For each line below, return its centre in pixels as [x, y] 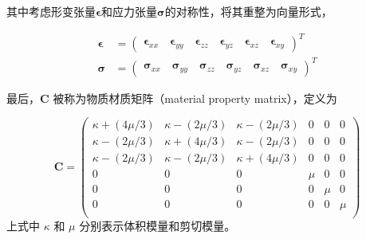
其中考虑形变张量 [51, 11]
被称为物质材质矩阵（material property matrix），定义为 [195, 98]
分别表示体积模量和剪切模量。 [157, 225]
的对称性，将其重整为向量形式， [248, 11]
